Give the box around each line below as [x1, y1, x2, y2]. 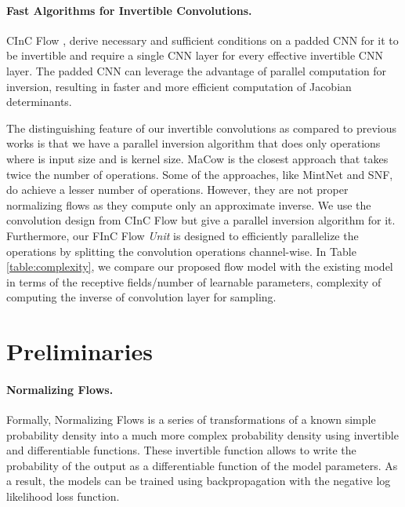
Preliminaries [6, 335, 153, 367]
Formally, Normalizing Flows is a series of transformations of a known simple [6, 411, 376, 428]
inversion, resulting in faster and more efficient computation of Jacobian [6, 78, 352, 94]
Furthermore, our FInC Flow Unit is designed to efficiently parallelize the [6, 227, 359, 243]
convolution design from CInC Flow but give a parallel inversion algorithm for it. [6, 212, 396, 228]
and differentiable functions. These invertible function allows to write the [6, 442, 356, 458]
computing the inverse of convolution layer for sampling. [6, 289, 277, 305]
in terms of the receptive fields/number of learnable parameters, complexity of [6, 273, 381, 290]
